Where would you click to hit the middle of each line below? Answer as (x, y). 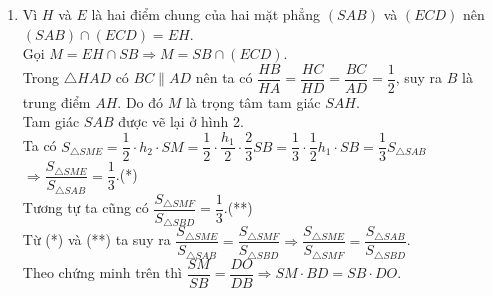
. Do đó (140, 101)
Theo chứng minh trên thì (102, 272)
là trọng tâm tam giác (253, 101)
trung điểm (56, 101)
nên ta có (224, 77)
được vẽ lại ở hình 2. (181, 121)
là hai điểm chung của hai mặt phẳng (206, 14)
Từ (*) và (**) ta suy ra (96, 239)
